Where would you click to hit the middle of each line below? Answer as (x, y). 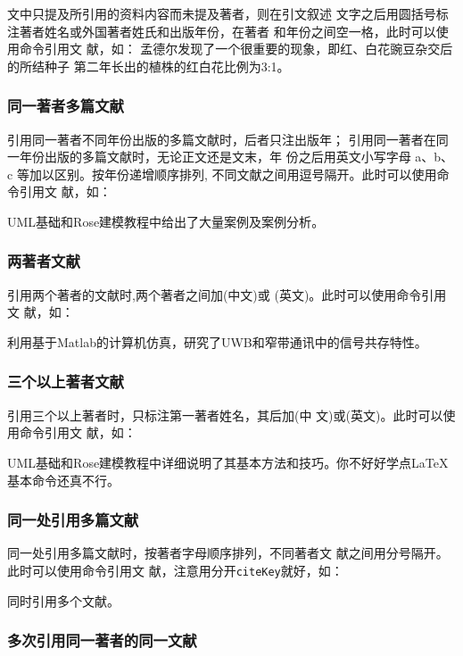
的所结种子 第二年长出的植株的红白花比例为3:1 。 (149, 66)
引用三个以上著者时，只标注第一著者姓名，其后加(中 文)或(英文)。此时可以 (225, 415)
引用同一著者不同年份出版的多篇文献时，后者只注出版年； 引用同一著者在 (222, 139)
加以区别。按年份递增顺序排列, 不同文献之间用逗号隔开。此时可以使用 (233, 174)
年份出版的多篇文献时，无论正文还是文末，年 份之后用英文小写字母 (215, 157)
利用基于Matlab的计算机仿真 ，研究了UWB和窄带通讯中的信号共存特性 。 (217, 341)
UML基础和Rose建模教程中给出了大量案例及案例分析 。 (166, 221)
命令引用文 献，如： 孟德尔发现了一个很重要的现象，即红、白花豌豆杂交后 (236, 49)
